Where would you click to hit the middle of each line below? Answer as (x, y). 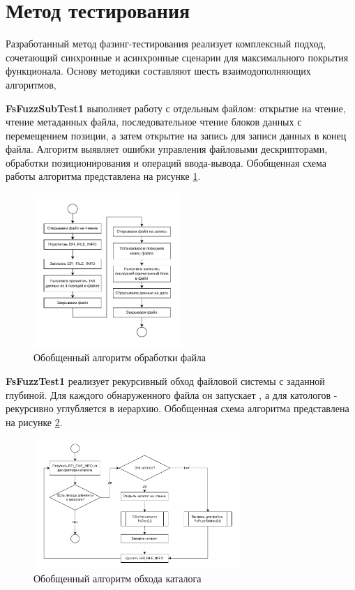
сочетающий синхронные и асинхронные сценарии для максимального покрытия (177, 57)
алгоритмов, (31, 84)
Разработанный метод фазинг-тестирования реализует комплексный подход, (166, 44)
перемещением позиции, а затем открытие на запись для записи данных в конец (176, 135)
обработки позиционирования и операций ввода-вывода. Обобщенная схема (166, 162)
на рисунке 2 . (34, 422)
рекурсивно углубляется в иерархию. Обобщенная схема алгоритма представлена (177, 408)
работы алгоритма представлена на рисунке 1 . (103, 176)
